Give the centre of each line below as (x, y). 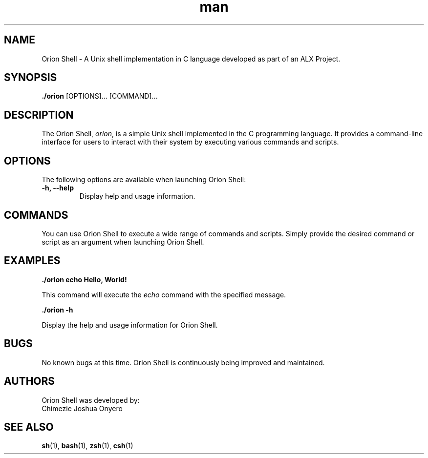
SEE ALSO (29, 427)
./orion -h (57, 310)
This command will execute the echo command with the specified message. (164, 294)
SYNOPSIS (31, 78)
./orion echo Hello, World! (84, 279)
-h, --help (58, 188)
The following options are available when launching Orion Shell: (144, 180)
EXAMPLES (32, 261)
